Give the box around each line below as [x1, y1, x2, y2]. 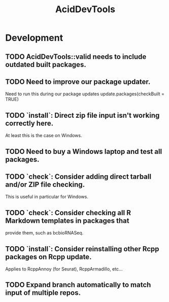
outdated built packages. [5, 60, 86, 69]
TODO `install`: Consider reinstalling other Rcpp [5, 245, 159, 253]
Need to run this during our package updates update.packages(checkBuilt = [5, 91, 165, 97]
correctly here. [5, 119, 54, 127]
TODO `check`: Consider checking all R [5, 208, 131, 217]
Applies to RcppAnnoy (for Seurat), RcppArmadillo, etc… [5, 266, 123, 272]
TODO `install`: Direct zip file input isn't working [5, 111, 160, 120]
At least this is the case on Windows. [5, 132, 82, 139]
